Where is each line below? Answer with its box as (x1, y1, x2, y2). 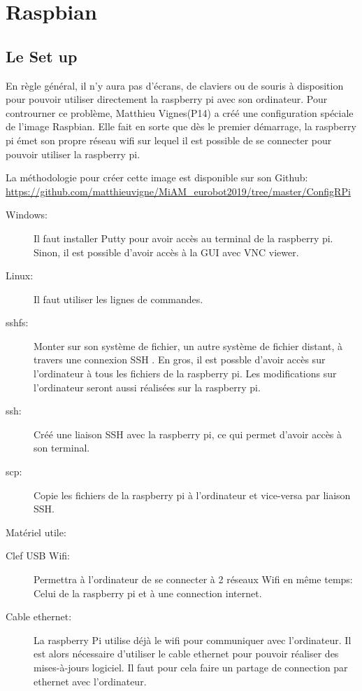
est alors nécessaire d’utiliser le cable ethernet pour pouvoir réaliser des (34, 646, 339, 661)
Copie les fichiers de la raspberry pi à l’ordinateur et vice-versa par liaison (34, 487, 351, 502)
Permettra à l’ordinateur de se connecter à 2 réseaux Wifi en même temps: (34, 572, 353, 587)
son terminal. (34, 440, 90, 455)
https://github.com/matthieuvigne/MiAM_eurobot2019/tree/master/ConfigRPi (6, 183, 351, 198)
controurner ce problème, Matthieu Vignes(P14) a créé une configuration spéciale (6, 105, 354, 120)
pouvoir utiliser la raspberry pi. (6, 146, 140, 161)
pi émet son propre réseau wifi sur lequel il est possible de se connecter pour (6, 132, 332, 147)
